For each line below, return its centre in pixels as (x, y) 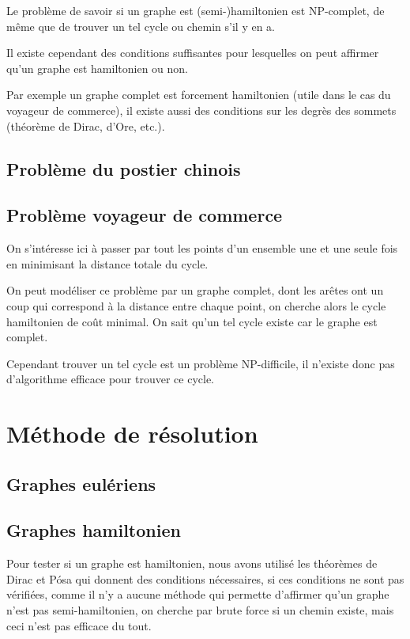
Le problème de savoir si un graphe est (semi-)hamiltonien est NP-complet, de (196, 10)
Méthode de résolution (132, 434)
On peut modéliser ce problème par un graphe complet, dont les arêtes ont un (195, 290)
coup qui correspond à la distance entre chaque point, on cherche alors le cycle (196, 305)
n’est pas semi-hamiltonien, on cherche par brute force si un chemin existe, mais (200, 610)
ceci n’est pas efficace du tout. (79, 625)
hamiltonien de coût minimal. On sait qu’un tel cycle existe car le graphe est (192, 321)
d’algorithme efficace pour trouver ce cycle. (111, 379)
